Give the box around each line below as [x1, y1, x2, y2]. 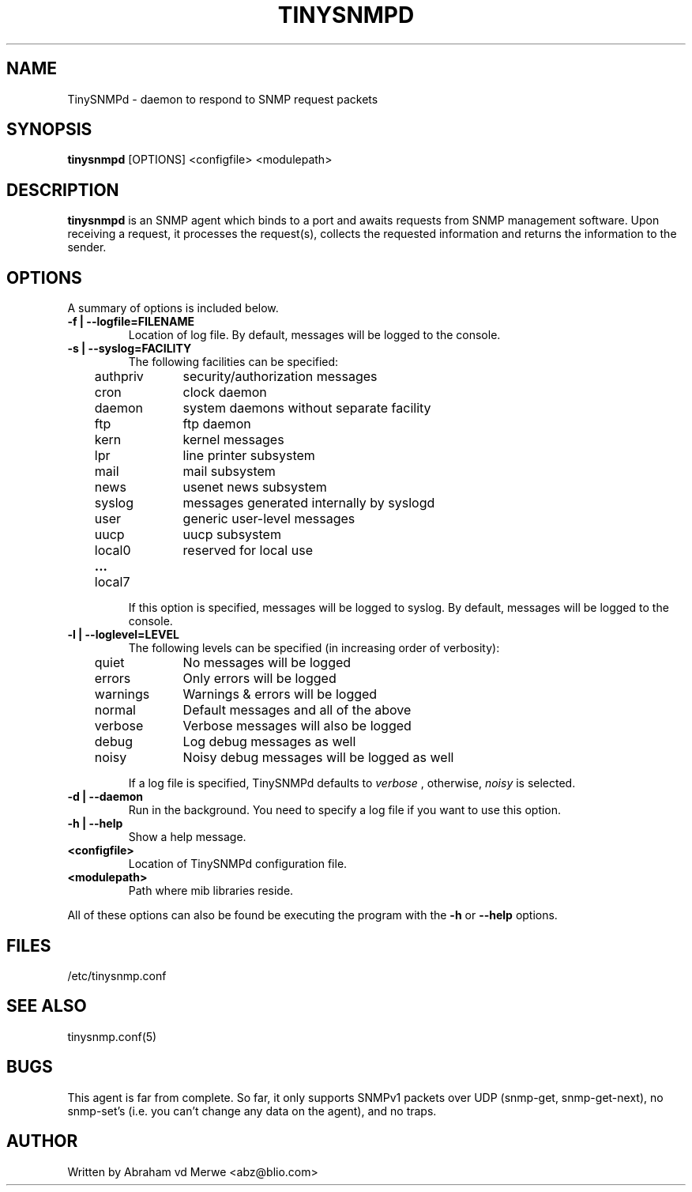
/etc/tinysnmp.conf [67, 968, 167, 983]
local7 [94, 574, 130, 590]
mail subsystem [182, 463, 276, 480]
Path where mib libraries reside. [128, 884, 294, 898]
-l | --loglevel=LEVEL [67, 628, 179, 642]
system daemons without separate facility [182, 400, 431, 417]
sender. [67, 240, 107, 255]
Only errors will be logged [182, 670, 337, 687]
